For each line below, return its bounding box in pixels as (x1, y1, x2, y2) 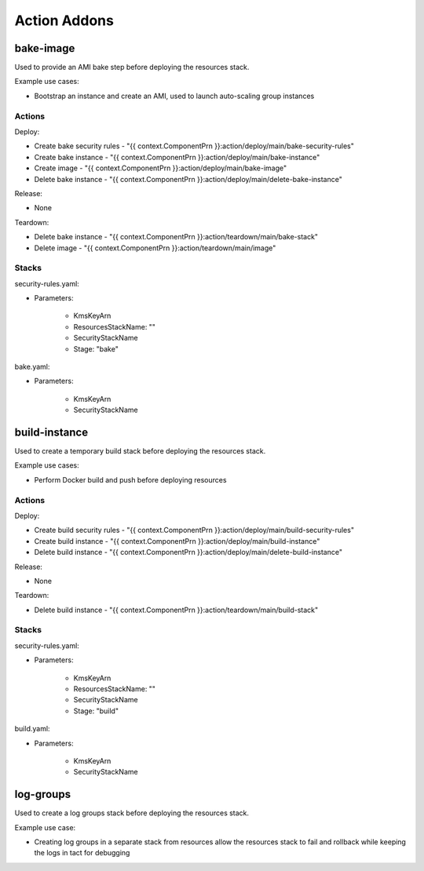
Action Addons (14, 12, 114, 29)
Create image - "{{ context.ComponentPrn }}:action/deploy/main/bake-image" (34, 163, 287, 173)
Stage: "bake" (73, 344, 119, 353)
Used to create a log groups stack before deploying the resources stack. (14, 808, 250, 818)
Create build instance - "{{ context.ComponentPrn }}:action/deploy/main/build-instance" (34, 536, 320, 545)
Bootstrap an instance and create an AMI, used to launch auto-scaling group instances (34, 91, 315, 100)
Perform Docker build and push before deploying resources (34, 475, 227, 484)
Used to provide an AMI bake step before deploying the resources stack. (14, 63, 250, 72)
